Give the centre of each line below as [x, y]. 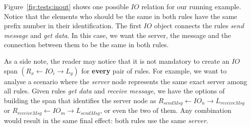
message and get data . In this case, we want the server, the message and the [117, 35]
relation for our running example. [191, 6]
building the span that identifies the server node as [80, 100]
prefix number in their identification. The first [73, 26]
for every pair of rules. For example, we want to [154, 70]
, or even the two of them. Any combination [166, 110]
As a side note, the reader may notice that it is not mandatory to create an [117, 61]
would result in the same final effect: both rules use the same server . [106, 120]
